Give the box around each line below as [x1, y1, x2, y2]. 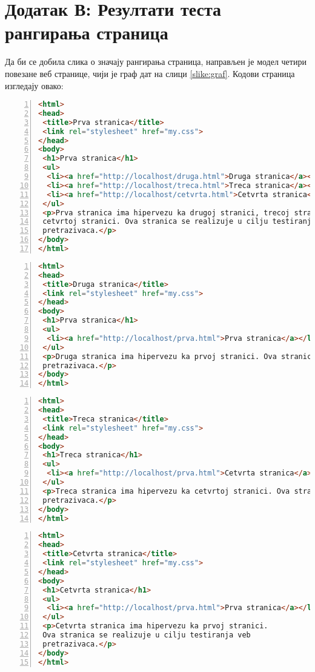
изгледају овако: [5, 79, 64, 92]
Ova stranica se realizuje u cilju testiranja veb [42, 631, 251, 640]
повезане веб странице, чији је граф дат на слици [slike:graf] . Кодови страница [5, 67, 295, 79]
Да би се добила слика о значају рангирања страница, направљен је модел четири [5, 55, 307, 68]
